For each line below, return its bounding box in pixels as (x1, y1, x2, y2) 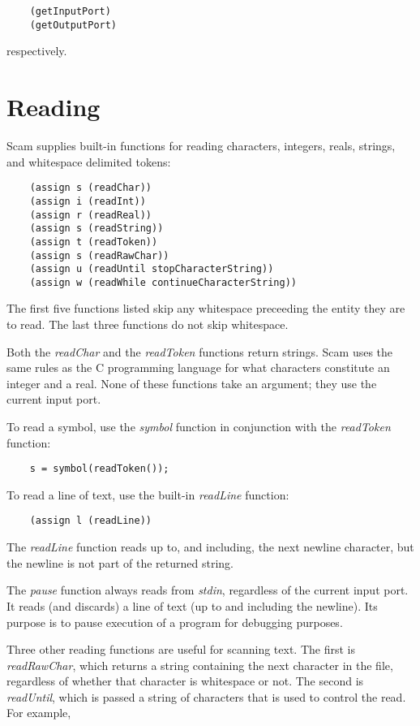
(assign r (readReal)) (29, 209, 152, 221)
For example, (6, 704, 71, 721)
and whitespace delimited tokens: (6, 153, 171, 170)
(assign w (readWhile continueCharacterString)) (29, 276, 297, 288)
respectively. (6, 42, 67, 59)
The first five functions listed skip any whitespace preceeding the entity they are (6, 300, 405, 317)
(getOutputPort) (29, 19, 118, 31)
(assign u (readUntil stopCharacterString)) (29, 263, 274, 275)
